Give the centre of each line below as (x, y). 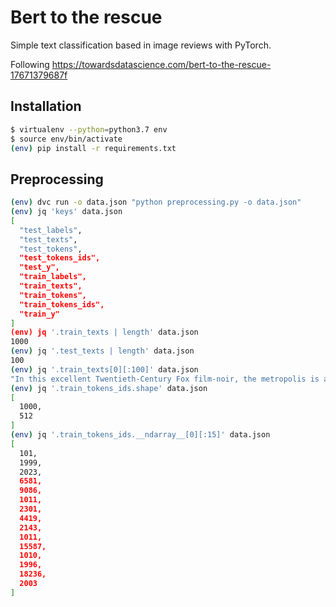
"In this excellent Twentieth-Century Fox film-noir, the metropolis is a (169, 379)
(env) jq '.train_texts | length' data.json (104, 332)
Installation (46, 106)
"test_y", (39, 267)
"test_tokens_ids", (60, 258)
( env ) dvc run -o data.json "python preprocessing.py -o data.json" (156, 202)
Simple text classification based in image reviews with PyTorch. (141, 45)
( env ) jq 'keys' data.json (66, 212)
